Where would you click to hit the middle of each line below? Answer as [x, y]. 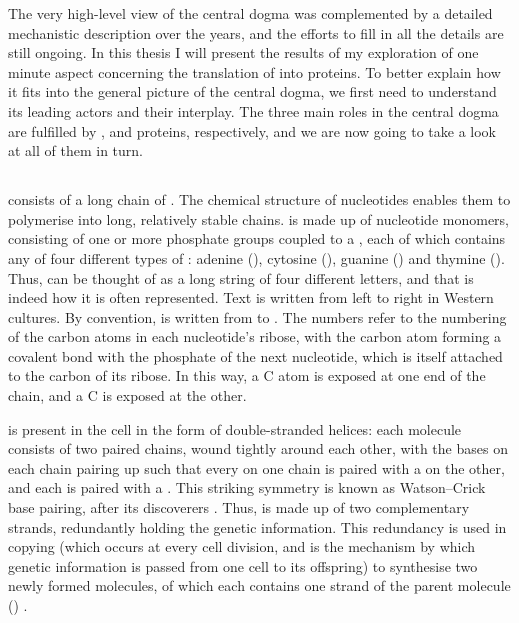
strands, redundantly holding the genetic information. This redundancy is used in [257, 526]
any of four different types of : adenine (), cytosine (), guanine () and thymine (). [256, 257]
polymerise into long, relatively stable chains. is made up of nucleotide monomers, [258, 218]
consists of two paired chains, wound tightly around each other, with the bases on [258, 448]
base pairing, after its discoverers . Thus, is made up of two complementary [239, 507]
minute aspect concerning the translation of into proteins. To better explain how [254, 71]
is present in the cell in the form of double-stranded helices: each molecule [235, 428]
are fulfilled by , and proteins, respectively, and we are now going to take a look [252, 130]
